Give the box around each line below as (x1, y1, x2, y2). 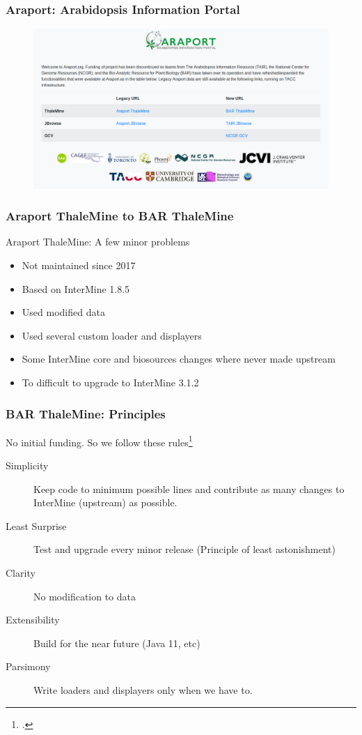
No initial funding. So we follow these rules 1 (6, 432, 193, 449)
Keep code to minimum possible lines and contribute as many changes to (33, 481, 345, 496)
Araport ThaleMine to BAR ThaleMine (6, 207, 234, 225)
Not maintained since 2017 (22, 258, 136, 273)
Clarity (6, 566, 36, 580)
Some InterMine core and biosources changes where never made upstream (22, 351, 336, 366)
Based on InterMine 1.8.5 (22, 281, 130, 296)
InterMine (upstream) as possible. (33, 495, 178, 510)
